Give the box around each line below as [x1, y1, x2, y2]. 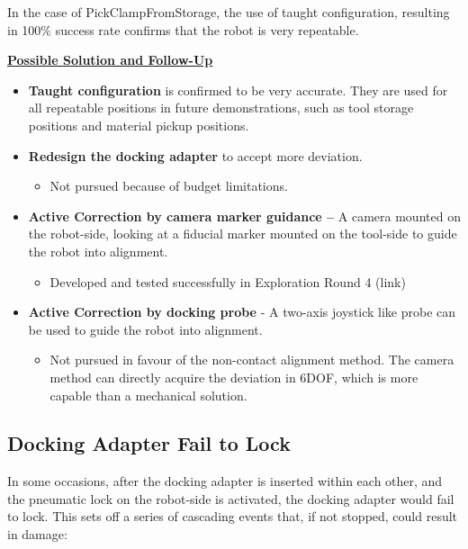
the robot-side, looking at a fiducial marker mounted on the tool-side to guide [28, 224, 457, 243]
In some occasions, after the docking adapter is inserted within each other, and [7, 472, 443, 490]
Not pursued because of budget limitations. [49, 176, 288, 195]
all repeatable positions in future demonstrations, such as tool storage [28, 98, 414, 117]
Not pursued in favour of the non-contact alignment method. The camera [49, 350, 454, 369]
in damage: [7, 525, 67, 544]
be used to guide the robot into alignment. [28, 319, 263, 338]
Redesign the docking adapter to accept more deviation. [28, 146, 363, 165]
